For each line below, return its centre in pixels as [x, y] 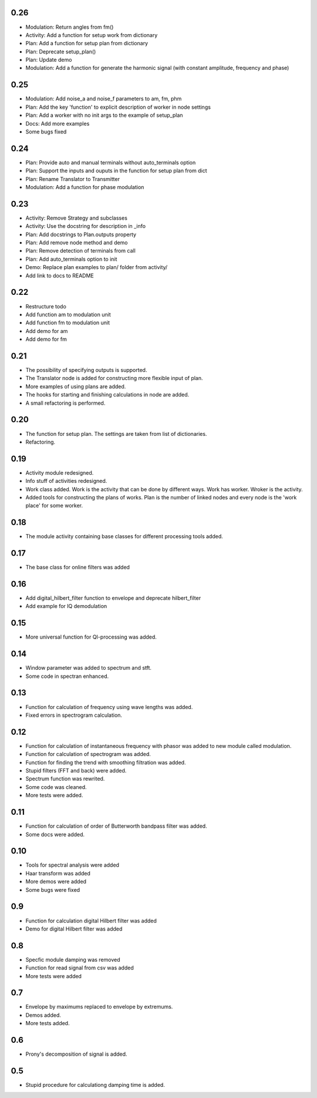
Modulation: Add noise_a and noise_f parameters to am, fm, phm [104, 99]
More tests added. [48, 1023]
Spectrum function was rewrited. [65, 779]
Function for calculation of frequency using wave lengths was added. [109, 707]
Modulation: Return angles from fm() [70, 27]
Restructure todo [46, 306]
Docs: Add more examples [58, 123]
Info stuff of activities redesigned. [66, 481]
